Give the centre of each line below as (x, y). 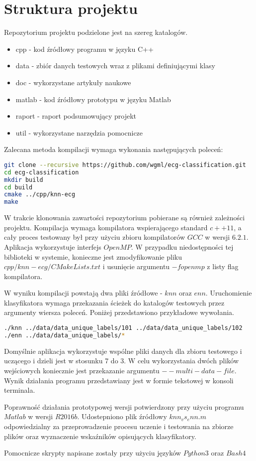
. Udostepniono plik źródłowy (122, 416)
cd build (18, 187)
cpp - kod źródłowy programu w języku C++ (85, 49)
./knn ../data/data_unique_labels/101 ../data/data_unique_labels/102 (123, 328)
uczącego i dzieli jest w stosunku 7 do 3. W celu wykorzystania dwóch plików (122, 361)
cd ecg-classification (42, 172)
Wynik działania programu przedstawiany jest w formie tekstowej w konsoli (119, 380)
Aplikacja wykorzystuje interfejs (53, 246)
